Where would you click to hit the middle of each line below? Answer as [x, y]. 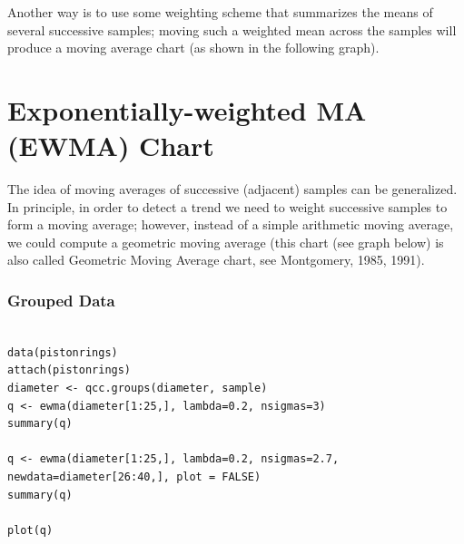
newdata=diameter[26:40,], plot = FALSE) [134, 477]
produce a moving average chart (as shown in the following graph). [193, 48]
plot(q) [30, 530]
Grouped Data [61, 300]
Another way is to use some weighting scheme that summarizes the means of [220, 12]
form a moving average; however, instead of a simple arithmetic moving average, [231, 224]
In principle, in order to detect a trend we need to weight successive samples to [227, 206]
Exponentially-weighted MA [187, 109]
